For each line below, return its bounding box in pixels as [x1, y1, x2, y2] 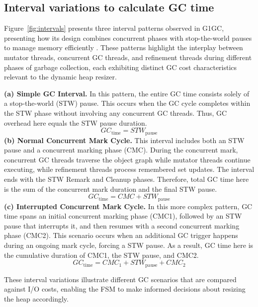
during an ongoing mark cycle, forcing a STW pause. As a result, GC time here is [4, 239, 254, 250]
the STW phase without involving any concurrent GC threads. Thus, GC [4, 107, 227, 118]
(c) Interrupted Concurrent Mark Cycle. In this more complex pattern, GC [4, 201, 253, 211]
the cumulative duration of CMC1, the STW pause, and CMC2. [4, 249, 199, 260]
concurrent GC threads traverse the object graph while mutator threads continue [4, 154, 251, 164]
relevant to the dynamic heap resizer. [4, 72, 117, 82]
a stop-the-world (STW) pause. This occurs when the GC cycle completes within [4, 98, 251, 108]
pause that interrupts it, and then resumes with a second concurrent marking [4, 220, 240, 230]
